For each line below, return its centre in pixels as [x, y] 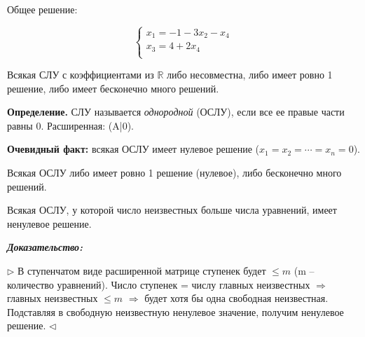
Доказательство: [45, 247]
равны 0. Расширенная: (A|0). [71, 125]
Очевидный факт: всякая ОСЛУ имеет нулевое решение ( [133, 149]
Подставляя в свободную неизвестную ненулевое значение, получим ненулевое [175, 311]
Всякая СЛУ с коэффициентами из [81, 75]
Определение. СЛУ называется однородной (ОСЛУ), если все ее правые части [176, 112]
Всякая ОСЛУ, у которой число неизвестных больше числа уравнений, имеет [172, 210]
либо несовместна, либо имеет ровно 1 [250, 75]
